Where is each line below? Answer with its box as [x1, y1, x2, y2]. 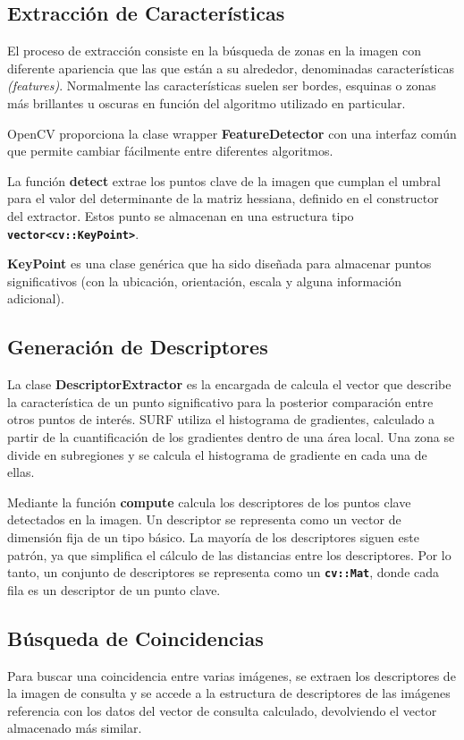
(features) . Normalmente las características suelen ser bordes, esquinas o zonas [7, 76, 436, 95]
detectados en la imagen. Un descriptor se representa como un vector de [7, 510, 401, 529]
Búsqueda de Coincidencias [7, 624, 264, 651]
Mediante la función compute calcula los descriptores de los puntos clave [7, 492, 411, 511]
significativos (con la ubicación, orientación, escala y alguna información [7, 271, 401, 290]
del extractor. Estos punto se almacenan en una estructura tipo [7, 206, 354, 225]
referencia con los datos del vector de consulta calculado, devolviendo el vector [7, 701, 437, 719]
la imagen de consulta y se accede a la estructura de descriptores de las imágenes [7, 684, 451, 702]
